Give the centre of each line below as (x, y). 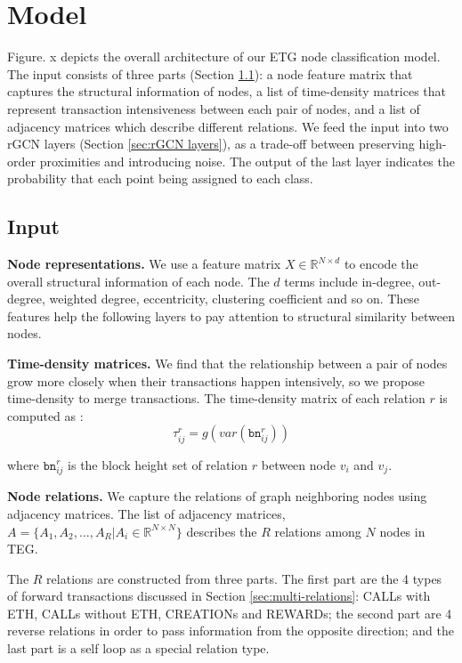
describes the (222, 531)
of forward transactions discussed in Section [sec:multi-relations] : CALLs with (219, 596)
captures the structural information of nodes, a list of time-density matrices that (227, 91)
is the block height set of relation (158, 464)
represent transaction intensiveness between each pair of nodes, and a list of (214, 108)
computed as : (45, 415)
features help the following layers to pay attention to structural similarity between (231, 315)
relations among (318, 531)
